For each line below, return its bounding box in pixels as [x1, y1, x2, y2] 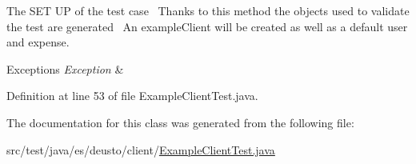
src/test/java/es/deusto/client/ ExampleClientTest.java [6, 141, 275, 158]
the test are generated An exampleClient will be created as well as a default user [6, 18, 408, 34]
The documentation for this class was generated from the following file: [6, 114, 354, 130]
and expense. [6, 34, 70, 50]
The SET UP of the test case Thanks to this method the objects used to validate [6, 2, 410, 18]
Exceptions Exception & [6, 60, 124, 77]
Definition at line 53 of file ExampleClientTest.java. [6, 87, 258, 104]
